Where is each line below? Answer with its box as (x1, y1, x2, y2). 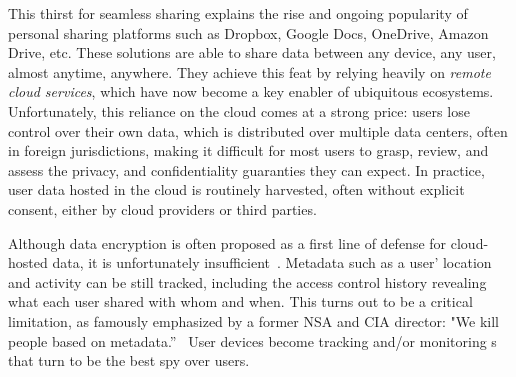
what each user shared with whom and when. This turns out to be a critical (8, 291, 473, 312)
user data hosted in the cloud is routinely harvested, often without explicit (8, 179, 465, 200)
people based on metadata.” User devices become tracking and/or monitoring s (8, 330, 497, 351)
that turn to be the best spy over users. (8, 350, 250, 371)
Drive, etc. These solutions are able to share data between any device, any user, (8, 42, 496, 63)
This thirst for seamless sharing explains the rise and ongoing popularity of (8, 3, 468, 23)
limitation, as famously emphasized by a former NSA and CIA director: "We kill (8, 310, 499, 331)
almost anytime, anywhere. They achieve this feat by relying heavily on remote (8, 61, 491, 82)
